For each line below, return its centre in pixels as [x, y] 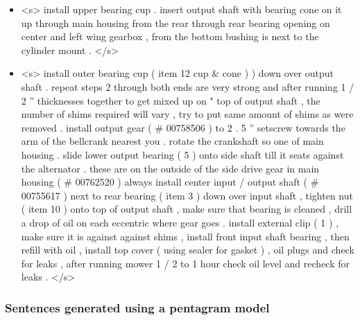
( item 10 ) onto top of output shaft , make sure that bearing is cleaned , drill [187, 209]
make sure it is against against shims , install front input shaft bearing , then [185, 236]
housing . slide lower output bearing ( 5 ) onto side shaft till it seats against [182, 154]
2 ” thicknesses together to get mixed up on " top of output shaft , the [171, 100]
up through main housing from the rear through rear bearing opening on [175, 23]
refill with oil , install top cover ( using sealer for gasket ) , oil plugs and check [188, 250]
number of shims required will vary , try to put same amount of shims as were [187, 114]
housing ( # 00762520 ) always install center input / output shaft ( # [170, 182]
